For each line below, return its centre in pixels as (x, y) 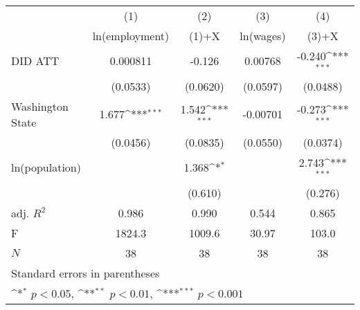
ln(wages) (263, 36)
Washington (40, 106)
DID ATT (35, 61)
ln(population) (46, 167)
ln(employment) (131, 36)
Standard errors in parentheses (85, 273)
